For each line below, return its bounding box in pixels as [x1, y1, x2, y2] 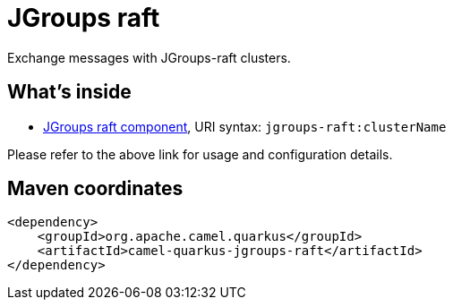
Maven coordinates [7, 177, 184, 200]
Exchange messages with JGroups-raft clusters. [7, 49, 291, 65]
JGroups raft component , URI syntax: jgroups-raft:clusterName [43, 118, 447, 134]
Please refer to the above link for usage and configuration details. [7, 146, 393, 162]
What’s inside [7, 81, 132, 104]
